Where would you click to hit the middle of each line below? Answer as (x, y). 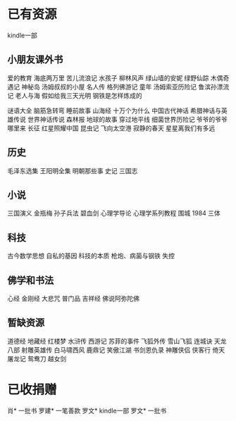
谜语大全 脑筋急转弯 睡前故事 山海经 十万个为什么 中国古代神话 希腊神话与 (114, 111)
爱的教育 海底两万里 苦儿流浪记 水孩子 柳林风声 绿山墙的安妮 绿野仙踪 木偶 (115, 77)
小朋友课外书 (35, 59)
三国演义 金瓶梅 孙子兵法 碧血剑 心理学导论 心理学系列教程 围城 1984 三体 (114, 213)
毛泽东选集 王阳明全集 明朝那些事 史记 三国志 (73, 170)
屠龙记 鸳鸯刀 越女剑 (37, 358)
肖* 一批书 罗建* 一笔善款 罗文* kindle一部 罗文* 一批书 (87, 410)
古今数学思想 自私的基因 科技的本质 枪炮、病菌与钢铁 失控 (91, 256)
